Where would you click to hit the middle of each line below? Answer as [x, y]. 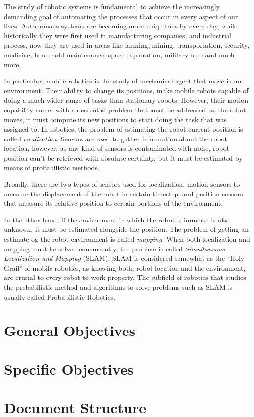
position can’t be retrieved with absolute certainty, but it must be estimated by [123, 157]
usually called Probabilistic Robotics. [60, 296]
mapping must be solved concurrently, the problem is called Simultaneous [114, 248]
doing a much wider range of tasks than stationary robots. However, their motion [126, 100]
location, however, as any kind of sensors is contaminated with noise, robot [117, 148]
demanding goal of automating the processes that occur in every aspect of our [121, 16]
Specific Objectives [69, 369]
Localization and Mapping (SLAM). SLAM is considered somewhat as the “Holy [124, 258]
